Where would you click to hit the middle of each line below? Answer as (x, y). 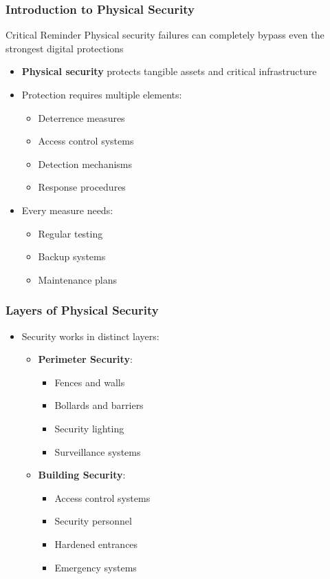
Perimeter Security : (85, 359)
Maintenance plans (78, 279)
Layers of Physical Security (82, 310)
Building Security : (82, 475)
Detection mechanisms (85, 164)
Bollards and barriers (99, 405)
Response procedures (82, 187)
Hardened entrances (96, 544)
